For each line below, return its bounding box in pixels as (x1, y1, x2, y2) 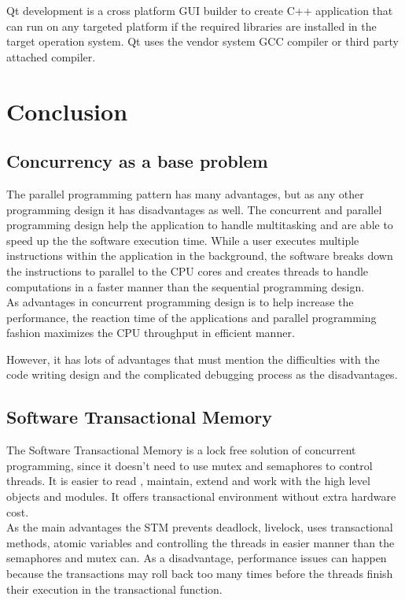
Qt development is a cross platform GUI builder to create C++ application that (6, 2, 393, 18)
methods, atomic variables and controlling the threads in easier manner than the (6, 534, 395, 550)
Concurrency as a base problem (6, 149, 268, 173)
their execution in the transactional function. (6, 580, 223, 597)
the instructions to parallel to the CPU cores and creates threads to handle (6, 262, 369, 279)
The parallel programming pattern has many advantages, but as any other (6, 185, 364, 202)
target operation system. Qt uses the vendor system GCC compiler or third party (6, 33, 399, 50)
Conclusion (6, 94, 128, 127)
